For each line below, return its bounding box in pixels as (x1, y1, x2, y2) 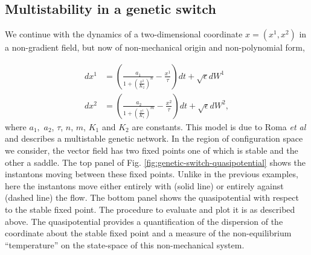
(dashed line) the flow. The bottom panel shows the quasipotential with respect (5, 191, 299, 204)
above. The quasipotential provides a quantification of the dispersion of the (5, 215, 283, 227)
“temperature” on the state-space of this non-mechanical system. (5, 238, 245, 251)
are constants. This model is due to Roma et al (132, 120, 306, 133)
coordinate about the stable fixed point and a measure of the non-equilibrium (5, 227, 292, 239)
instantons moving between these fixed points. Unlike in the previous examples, (5, 168, 298, 180)
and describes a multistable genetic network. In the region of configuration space (5, 132, 303, 145)
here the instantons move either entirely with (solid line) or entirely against (5, 179, 284, 192)
